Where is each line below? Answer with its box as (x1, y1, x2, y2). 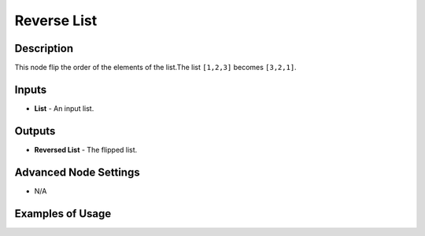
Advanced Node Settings (14, 165, 141, 179)
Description (14, 42, 74, 55)
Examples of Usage (14, 207, 112, 220)
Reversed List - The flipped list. (34, 145, 138, 154)
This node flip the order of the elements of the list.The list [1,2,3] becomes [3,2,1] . (14, 63, 297, 72)
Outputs (14, 124, 56, 138)
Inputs (14, 83, 47, 96)
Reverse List (14, 12, 98, 29)
